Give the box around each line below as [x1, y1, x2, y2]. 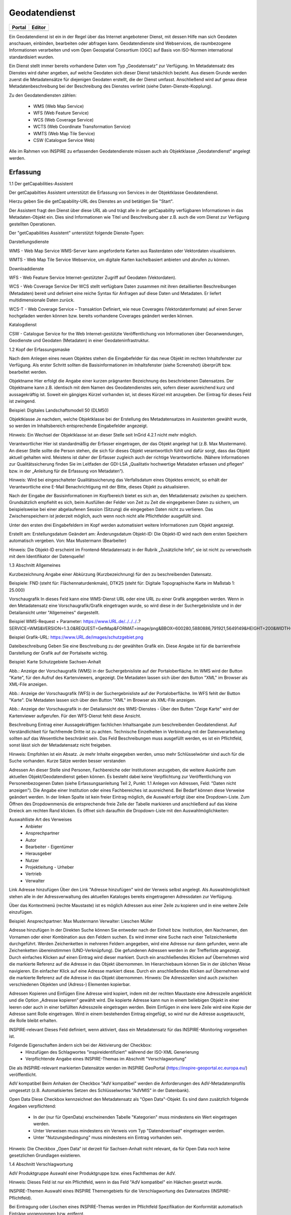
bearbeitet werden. [9, 369, 47, 375]
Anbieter [25, 823, 43, 829]
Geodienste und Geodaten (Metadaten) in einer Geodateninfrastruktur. [9, 338, 150, 344]
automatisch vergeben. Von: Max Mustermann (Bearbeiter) [9, 538, 127, 544]
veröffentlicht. [9, 1072, 37, 1077]
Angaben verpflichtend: [9, 1103, 56, 1109]
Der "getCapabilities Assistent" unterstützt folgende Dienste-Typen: [9, 230, 145, 236]
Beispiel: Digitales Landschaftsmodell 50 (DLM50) [9, 407, 109, 413]
